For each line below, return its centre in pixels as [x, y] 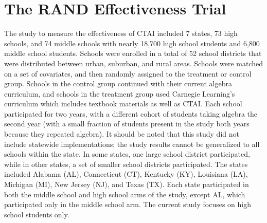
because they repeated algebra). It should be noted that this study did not [122, 134]
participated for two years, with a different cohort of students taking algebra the [131, 113]
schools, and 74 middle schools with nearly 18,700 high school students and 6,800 [132, 43]
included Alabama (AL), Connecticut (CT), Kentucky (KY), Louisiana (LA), [126, 174]
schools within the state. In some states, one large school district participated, [127, 154]
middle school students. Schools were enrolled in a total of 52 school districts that [133, 53]
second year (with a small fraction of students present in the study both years [127, 124]
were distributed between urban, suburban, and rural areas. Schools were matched [134, 63]
